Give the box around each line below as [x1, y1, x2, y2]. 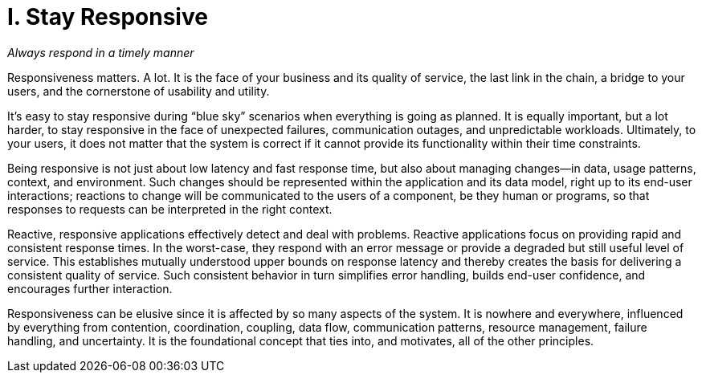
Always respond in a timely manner [7, 45, 194, 59]
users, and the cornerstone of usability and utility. [7, 84, 270, 98]
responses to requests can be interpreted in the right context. [7, 202, 333, 216]
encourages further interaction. [7, 281, 173, 295]
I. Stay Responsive [7, 3, 208, 31]
